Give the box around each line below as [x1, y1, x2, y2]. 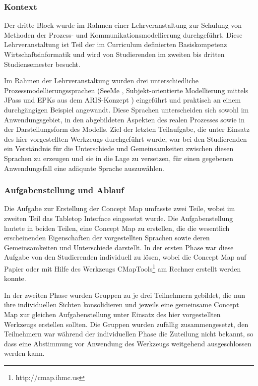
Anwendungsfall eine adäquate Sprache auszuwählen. [4, 163, 164, 173]
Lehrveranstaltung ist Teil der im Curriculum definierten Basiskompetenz [4, 39, 227, 50]
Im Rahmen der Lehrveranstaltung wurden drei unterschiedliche [4, 75, 199, 86]
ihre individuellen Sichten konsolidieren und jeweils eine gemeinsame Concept [4, 299, 239, 310]
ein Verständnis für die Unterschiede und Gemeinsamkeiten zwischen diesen [4, 143, 234, 154]
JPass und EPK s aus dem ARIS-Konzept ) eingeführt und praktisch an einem [4, 95, 241, 105]
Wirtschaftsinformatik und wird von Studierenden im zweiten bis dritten [4, 49, 225, 59]
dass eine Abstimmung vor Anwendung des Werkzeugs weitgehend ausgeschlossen [4, 338, 252, 348]
